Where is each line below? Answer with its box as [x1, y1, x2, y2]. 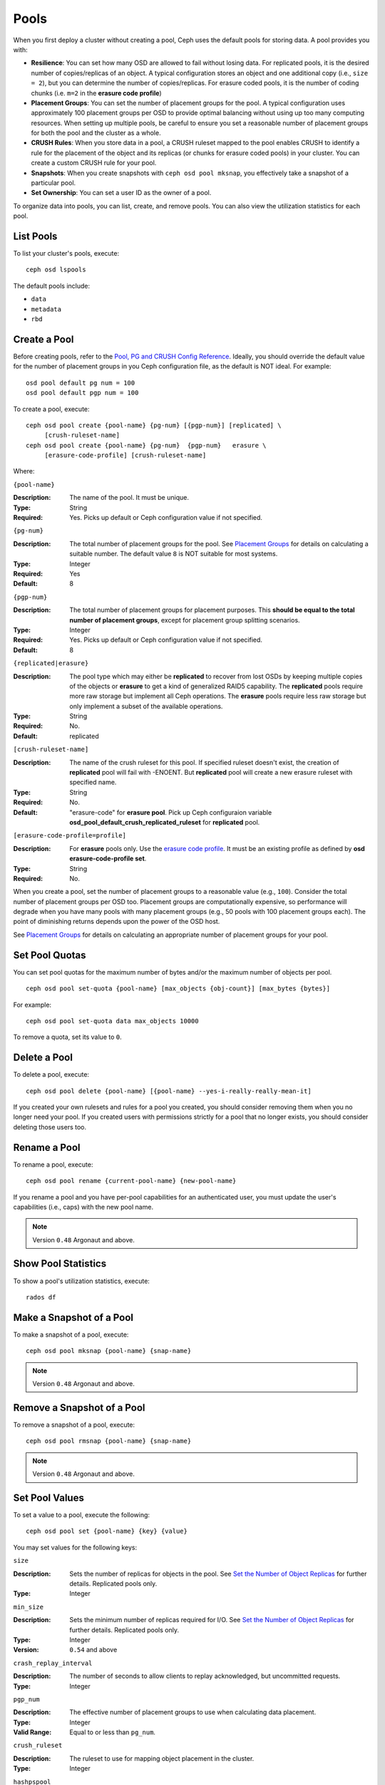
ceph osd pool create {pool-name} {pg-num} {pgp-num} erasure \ [26, 441, 267, 449]
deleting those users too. [13, 1122, 87, 1131]
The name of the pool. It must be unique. [69, 493, 189, 502]
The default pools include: [13, 281, 91, 290]
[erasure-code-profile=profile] [13, 832, 126, 840]
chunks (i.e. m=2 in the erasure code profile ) [31, 89, 162, 97]
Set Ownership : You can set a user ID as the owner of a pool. [31, 188, 212, 197]
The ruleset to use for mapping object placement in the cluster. [69, 1754, 255, 1763]
